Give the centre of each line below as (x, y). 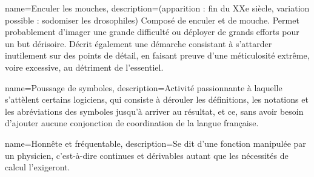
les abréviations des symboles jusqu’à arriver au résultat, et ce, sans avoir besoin (154, 111)
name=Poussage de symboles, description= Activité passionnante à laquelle (144, 87)
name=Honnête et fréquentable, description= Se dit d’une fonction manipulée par (155, 143)
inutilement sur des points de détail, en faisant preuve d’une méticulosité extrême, (157, 55)
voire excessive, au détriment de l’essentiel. (84, 67)
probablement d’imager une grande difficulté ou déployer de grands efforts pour (152, 32)
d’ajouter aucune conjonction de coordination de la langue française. (132, 123)
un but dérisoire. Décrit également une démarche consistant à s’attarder (139, 43)
